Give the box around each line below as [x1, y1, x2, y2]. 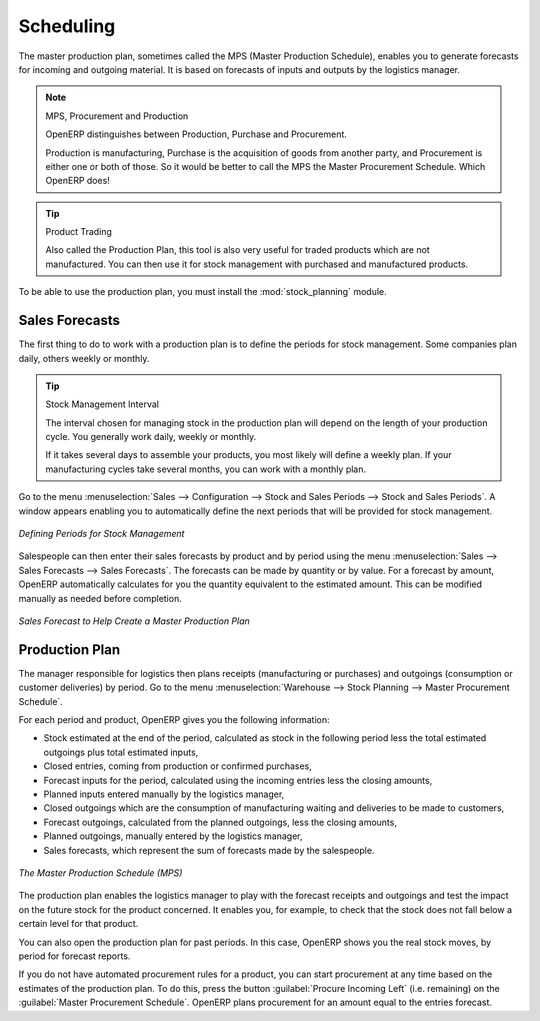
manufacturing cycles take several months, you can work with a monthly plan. [45, 463, 367, 475]
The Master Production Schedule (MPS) [18, 866, 183, 879]
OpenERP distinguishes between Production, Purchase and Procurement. [45, 128, 347, 140]
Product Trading [45, 226, 112, 238]
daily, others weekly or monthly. [18, 352, 150, 364]
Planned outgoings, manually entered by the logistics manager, [43, 830, 303, 842]
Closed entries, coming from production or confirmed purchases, [43, 760, 312, 772]
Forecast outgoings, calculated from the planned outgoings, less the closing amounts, [43, 816, 397, 828]
